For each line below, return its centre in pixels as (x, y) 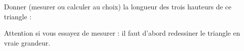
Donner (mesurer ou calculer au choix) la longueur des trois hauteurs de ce (118, 6)
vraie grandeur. (27, 42)
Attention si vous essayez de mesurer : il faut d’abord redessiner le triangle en (122, 33)
